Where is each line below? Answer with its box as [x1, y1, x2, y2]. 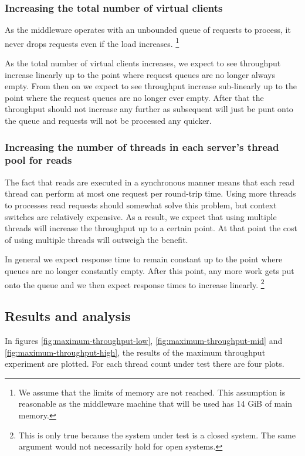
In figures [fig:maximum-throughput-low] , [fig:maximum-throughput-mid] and [5, 334, 283, 346]
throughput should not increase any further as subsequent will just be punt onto [5, 103, 293, 115]
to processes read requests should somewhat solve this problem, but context [5, 198, 277, 211]
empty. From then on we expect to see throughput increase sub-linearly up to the [5, 80, 297, 92]
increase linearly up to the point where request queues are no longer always [5, 68, 275, 80]
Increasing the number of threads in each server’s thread [5, 139, 279, 154]
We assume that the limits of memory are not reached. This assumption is [18, 386, 286, 398]
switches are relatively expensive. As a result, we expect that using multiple [5, 210, 277, 222]
